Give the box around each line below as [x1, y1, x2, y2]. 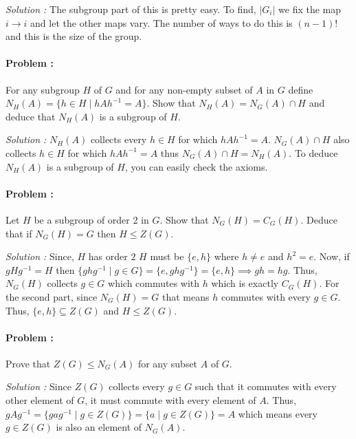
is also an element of [56, 420, 142, 434]
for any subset [137, 356, 198, 370]
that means [162, 289, 210, 303]
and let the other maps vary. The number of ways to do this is [30, 15, 293, 30]
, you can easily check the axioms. [124, 159, 268, 173]
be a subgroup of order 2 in [34, 212, 149, 226]
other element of [5, 393, 74, 407]
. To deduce [289, 145, 338, 160]
